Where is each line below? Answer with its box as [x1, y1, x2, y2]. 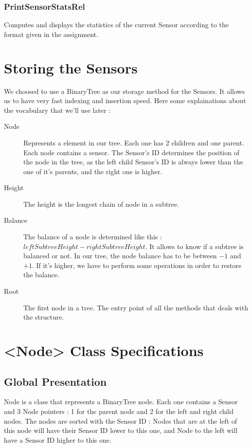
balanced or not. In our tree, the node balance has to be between [23, 251, 217, 261]
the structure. [23, 312, 64, 322]
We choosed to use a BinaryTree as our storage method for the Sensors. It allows [4, 86, 245, 96]
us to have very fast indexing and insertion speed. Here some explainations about [4, 95, 246, 106]
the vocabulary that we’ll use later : [4, 105, 111, 115]
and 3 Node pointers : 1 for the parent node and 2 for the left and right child [4, 406, 234, 416]
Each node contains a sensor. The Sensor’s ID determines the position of [23, 147, 239, 157]
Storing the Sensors [4, 57, 138, 77]
